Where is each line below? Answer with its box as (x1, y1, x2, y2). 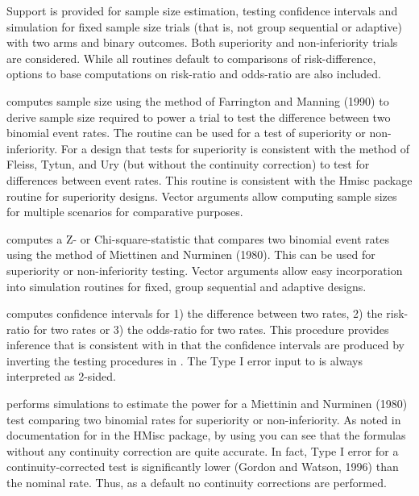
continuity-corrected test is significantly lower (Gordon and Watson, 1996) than (6, 458, 399, 475)
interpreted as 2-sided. (6, 368, 116, 385)
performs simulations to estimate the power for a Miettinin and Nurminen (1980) (6, 395, 408, 412)
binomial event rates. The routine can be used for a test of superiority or (6, 124, 366, 141)
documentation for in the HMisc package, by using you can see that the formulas (6, 427, 406, 444)
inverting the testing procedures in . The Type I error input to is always (6, 352, 363, 369)
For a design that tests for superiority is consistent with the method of (60, 140, 409, 156)
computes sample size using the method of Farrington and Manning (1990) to (6, 92, 389, 109)
